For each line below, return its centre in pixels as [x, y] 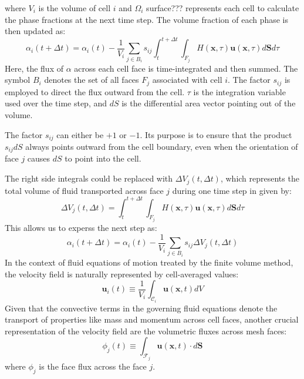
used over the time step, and [56, 103]
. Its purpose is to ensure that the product [216, 134]
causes [39, 158]
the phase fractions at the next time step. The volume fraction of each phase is [147, 19]
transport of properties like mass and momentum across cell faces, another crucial [152, 319]
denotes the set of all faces [92, 80]
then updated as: [35, 31]
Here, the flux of [34, 68]
